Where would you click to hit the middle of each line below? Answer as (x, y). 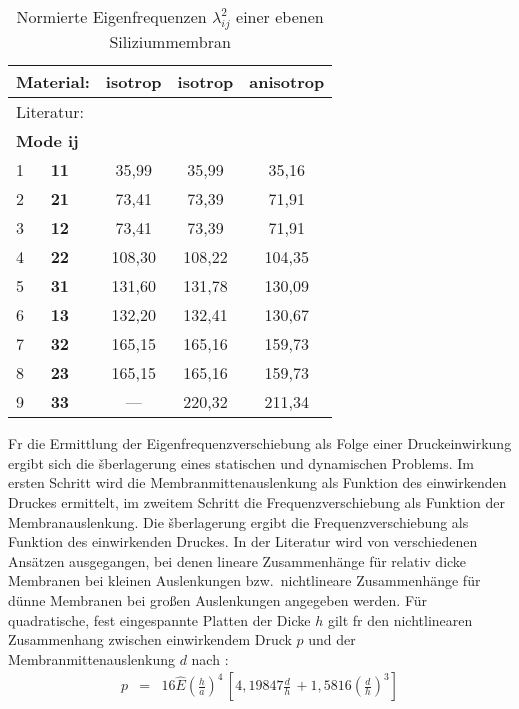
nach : (210, 658)
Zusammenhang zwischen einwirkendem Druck (150, 639)
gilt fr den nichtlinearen (400, 619)
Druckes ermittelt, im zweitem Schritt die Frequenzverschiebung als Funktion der (256, 501)
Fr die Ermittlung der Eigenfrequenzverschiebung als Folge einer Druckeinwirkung (260, 443)
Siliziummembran (170, 42)
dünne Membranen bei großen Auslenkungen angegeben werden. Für (218, 599)
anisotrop (287, 82)
